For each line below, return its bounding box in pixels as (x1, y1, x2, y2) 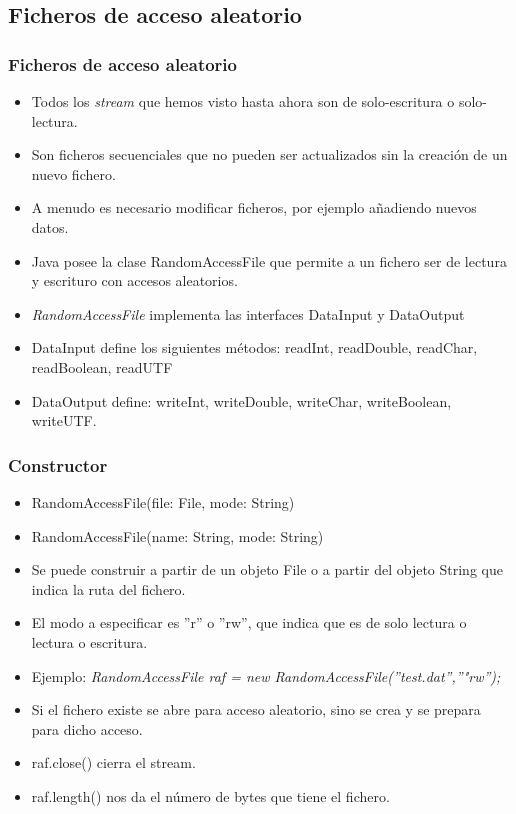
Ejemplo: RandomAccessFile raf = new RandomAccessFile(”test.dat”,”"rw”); (31, 665, 501, 686)
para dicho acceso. (31, 718, 143, 739)
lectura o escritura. (31, 631, 148, 652)
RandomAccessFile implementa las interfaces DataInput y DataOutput (31, 303, 465, 324)
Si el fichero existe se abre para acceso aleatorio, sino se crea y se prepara (31, 699, 481, 720)
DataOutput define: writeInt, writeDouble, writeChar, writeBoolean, (31, 390, 452, 411)
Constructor (8, 452, 108, 477)
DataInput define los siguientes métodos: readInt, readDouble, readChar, (31, 337, 478, 358)
